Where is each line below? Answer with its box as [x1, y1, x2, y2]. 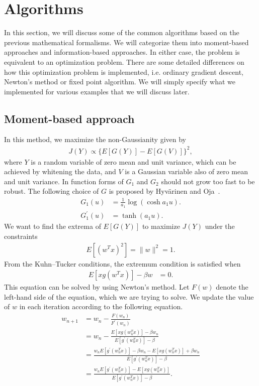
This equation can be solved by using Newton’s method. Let [4, 282, 190, 292]
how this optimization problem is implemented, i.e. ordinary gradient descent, [4, 66, 244, 77]
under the [205, 221, 235, 231]
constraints [4, 230, 38, 241]
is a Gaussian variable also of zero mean [125, 166, 248, 177]
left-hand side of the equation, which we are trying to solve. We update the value [4, 291, 254, 302]
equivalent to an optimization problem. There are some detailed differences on [4, 56, 244, 67]
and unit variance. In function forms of [4, 176, 124, 186]
